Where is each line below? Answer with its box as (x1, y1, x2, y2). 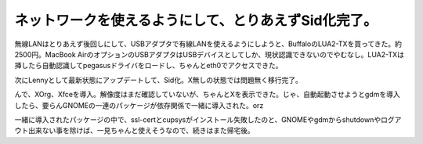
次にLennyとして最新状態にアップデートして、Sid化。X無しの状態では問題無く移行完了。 (14, 75, 303, 85)
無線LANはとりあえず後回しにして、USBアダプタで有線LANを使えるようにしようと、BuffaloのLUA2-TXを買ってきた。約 (14, 39, 403, 49)
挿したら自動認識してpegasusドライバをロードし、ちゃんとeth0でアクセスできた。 (14, 61, 283, 70)
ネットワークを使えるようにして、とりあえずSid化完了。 (14, 12, 378, 29)
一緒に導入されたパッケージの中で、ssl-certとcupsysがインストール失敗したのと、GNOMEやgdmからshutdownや (14, 114, 381, 124)
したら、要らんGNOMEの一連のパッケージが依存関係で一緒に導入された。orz (14, 100, 264, 110)
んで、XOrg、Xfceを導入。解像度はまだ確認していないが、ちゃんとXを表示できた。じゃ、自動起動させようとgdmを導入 (14, 90, 400, 99)
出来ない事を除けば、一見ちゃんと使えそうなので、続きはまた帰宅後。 (27, 126, 255, 135)
